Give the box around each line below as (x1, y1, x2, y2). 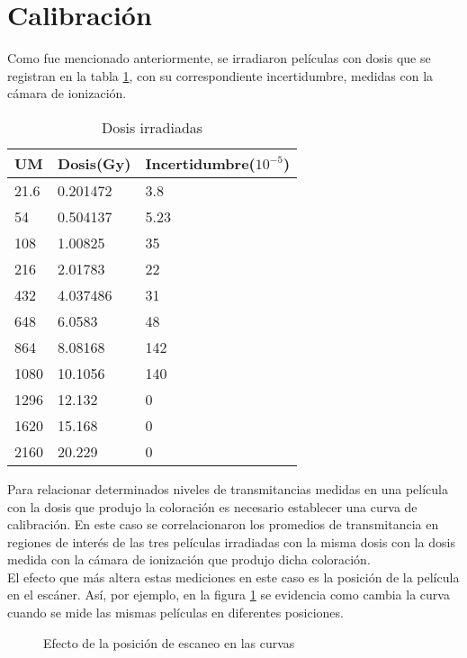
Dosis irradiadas (102, 116, 203, 138)
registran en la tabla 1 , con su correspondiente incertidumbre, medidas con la (7, 66, 434, 85)
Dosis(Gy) (58, 152, 131, 174)
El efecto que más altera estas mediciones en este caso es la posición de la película (7, 567, 460, 586)
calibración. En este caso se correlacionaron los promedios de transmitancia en (7, 515, 439, 534)
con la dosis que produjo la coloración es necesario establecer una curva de (7, 497, 418, 516)
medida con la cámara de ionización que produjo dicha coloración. (7, 550, 371, 569)
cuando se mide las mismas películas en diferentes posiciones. (7, 603, 344, 622)
